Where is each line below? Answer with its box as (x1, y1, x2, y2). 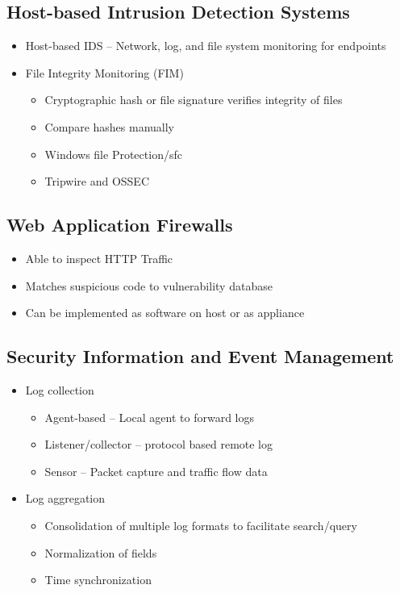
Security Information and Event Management (6, 344, 394, 369)
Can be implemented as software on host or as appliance (25, 304, 305, 321)
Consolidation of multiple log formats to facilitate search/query (44, 516, 357, 533)
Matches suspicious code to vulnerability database (25, 277, 273, 294)
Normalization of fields (44, 544, 157, 561)
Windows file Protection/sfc (44, 145, 182, 162)
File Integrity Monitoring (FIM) (25, 64, 184, 81)
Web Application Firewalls (6, 212, 233, 237)
